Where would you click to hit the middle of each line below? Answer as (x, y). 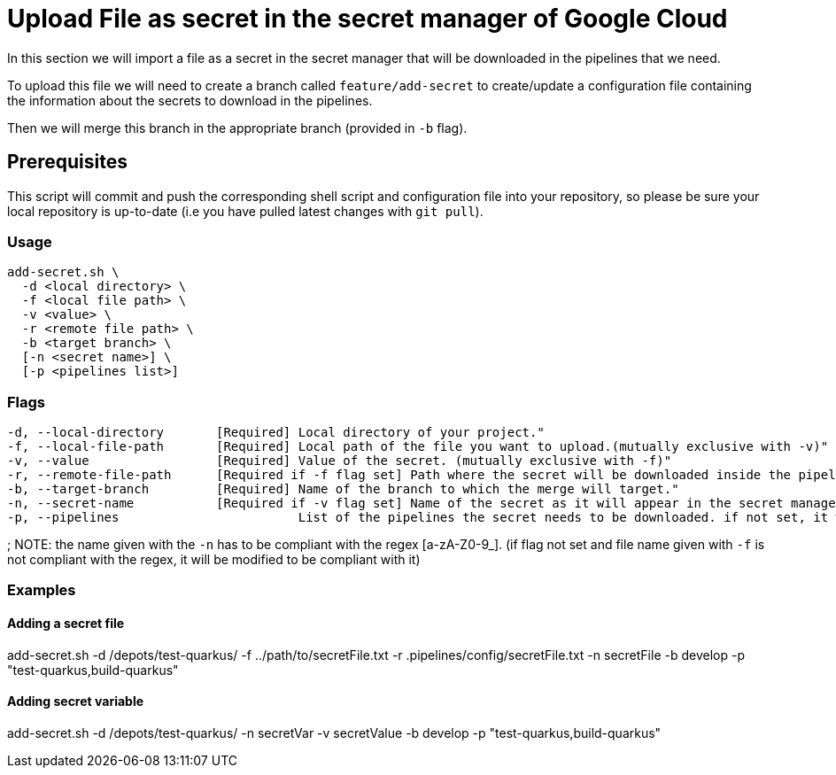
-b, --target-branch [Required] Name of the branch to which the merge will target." (343, 489)
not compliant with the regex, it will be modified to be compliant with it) (214, 560)
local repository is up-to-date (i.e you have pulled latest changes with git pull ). (245, 211)
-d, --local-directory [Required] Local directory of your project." (276, 433)
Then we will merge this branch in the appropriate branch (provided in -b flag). (237, 128)
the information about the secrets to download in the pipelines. (190, 100)
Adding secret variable (76, 701)
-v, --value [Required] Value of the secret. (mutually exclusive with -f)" (340, 461)
